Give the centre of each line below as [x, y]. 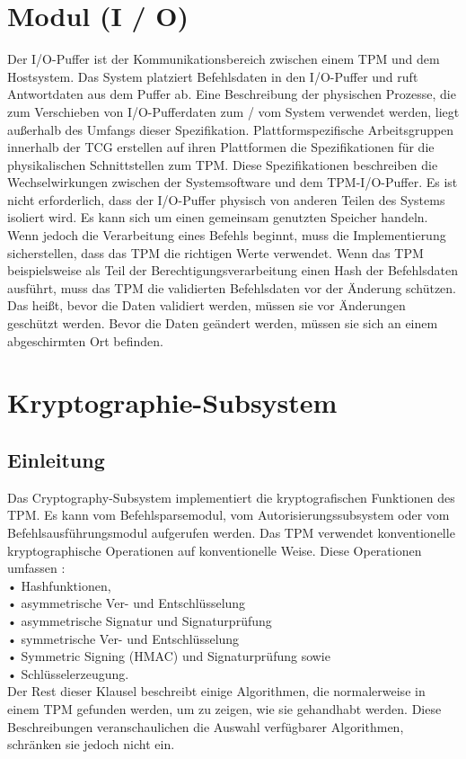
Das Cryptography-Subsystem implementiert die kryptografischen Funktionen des [231, 497]
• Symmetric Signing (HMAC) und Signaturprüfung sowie [169, 656]
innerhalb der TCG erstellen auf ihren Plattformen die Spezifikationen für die [221, 147]
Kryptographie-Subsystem [172, 402]
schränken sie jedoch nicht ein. [91, 744]
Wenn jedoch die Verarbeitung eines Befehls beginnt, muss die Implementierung [227, 235]
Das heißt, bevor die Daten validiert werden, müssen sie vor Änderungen [207, 305]
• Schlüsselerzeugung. [68, 673]
